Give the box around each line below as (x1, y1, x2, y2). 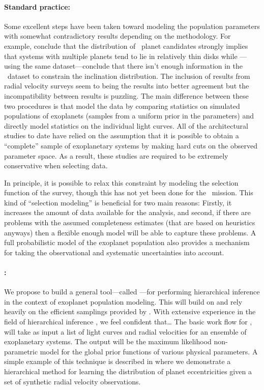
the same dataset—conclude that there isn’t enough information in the (22, 61, 243, 71)
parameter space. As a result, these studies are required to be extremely (4, 150, 228, 161)
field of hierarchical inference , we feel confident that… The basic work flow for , (4, 316, 252, 327)
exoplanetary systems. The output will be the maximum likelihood (4, 336, 212, 347)
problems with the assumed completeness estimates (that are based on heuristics (4, 217, 255, 228)
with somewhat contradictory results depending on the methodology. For (4, 31, 231, 41)
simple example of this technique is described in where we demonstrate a (4, 356, 231, 367)
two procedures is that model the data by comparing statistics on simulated (4, 100, 240, 111)
